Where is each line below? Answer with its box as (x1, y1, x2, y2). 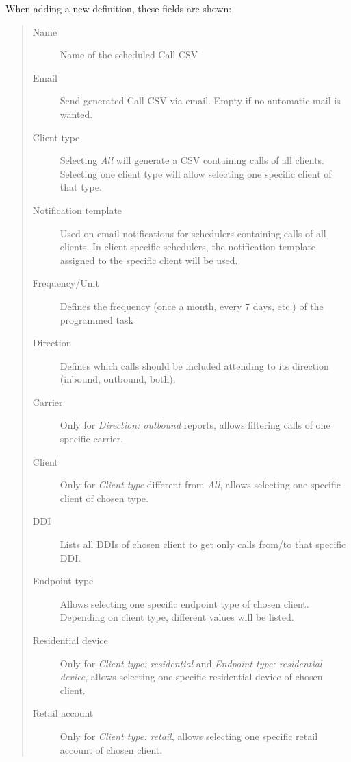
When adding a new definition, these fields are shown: (5, 1, 232, 15)
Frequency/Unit (32, 276, 99, 290)
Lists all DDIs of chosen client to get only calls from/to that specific (60, 537, 346, 551)
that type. (60, 180, 102, 194)
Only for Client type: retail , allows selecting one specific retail (60, 728, 318, 743)
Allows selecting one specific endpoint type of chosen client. (60, 596, 309, 610)
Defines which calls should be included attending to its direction (60, 358, 329, 372)
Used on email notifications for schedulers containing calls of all (60, 226, 326, 240)
